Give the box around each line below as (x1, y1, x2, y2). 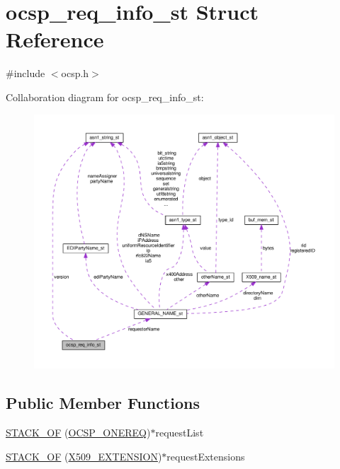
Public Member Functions (6, 392, 200, 414)
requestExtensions (166, 448, 245, 463)
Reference (6, 25, 104, 54)
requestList (155, 425, 204, 440)
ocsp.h (61, 66, 89, 81)
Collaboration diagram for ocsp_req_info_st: (6, 89, 204, 104)
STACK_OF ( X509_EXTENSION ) (6, 448, 162, 463)
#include (6, 66, 45, 81)
